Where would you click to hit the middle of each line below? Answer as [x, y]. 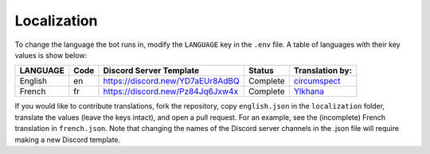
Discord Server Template [151, 71]
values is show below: [51, 55]
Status [261, 71]
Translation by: [322, 71]
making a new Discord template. [68, 140]
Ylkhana [309, 91]
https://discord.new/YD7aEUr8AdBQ [171, 81]
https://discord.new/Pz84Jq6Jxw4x [171, 91]
